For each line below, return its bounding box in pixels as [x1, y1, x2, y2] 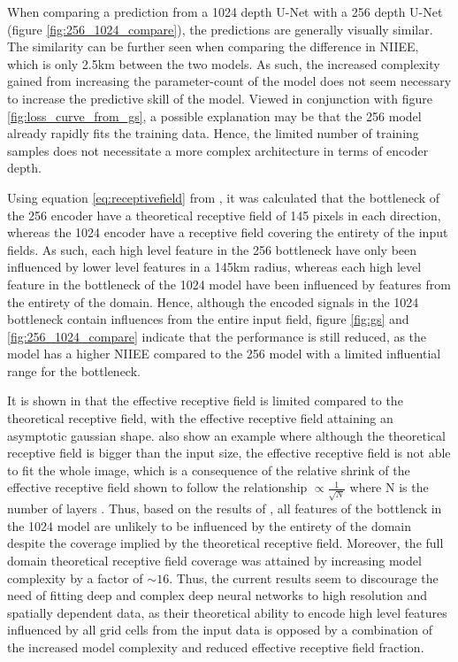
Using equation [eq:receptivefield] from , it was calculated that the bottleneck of [7, 188, 440, 206]
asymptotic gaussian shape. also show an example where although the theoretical [7, 426, 446, 444]
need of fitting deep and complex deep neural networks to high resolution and [7, 586, 428, 604]
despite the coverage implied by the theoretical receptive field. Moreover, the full [7, 534, 444, 552]
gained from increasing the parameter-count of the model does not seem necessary [7, 72, 452, 90]
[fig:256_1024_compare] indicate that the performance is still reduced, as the [7, 327, 427, 345]
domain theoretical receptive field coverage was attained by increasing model [7, 550, 422, 569]
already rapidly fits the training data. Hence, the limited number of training [7, 124, 419, 142]
